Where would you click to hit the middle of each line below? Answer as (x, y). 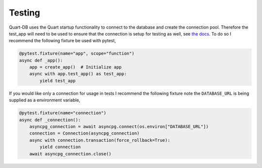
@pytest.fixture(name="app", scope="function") (77, 54)
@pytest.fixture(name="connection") (63, 113)
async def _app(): (41, 60)
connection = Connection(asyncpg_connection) (84, 133)
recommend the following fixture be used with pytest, (62, 41)
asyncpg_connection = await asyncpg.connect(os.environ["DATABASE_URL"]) (119, 127)
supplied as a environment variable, (45, 100)
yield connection (60, 147)
